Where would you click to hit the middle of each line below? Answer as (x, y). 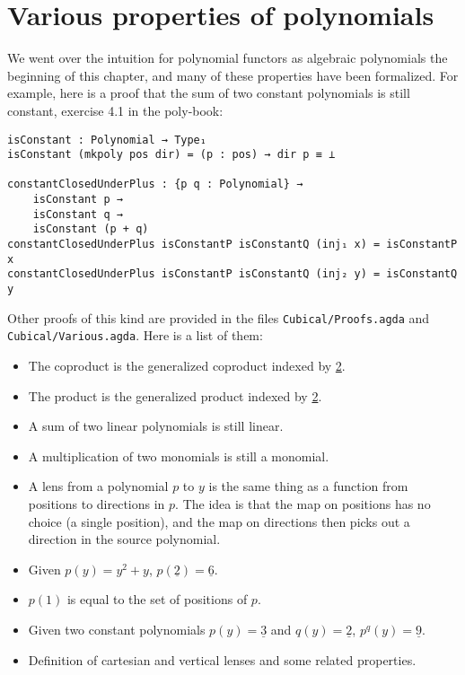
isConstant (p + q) (91, 229)
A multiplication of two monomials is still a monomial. (179, 456)
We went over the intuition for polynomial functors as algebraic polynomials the (228, 58)
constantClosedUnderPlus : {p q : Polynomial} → (155, 184)
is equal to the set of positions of (157, 599)
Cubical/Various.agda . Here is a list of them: (135, 335)
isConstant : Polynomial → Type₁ (107, 140)
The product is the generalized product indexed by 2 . (175, 395)
